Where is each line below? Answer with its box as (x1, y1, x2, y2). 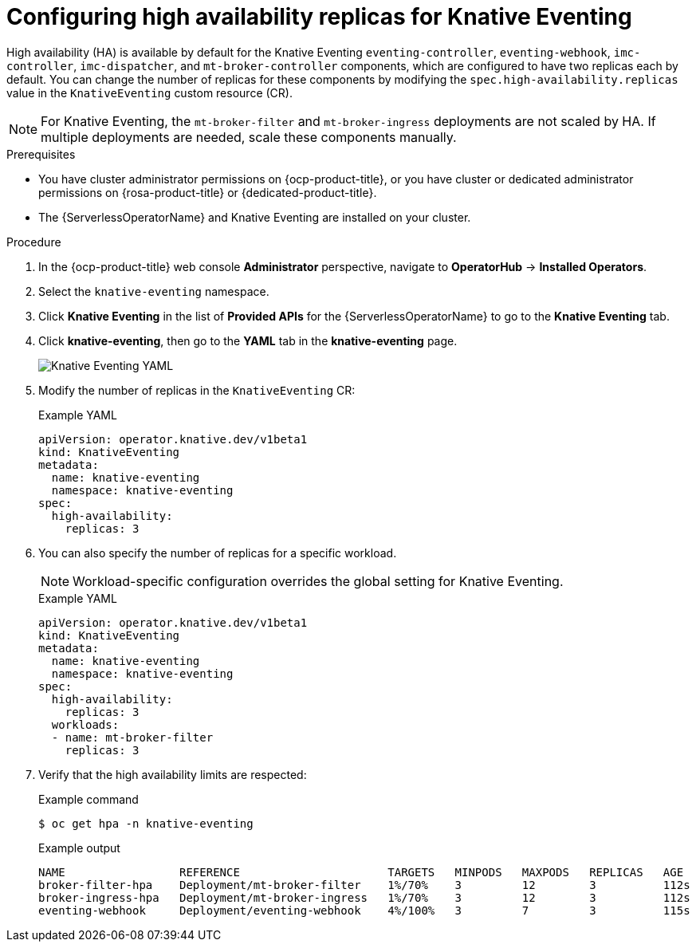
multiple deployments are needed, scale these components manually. (41, 128, 457, 145)
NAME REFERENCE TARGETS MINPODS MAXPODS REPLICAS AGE (38, 865, 684, 879)
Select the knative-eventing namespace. (38, 284, 269, 298)
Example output (38, 840, 120, 855)
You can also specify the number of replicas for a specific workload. (38, 545, 397, 560)
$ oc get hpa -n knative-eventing (38, 816, 254, 830)
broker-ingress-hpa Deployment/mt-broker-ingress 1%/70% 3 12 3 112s (38, 891, 690, 904)
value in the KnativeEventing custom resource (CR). (6, 85, 293, 100)
